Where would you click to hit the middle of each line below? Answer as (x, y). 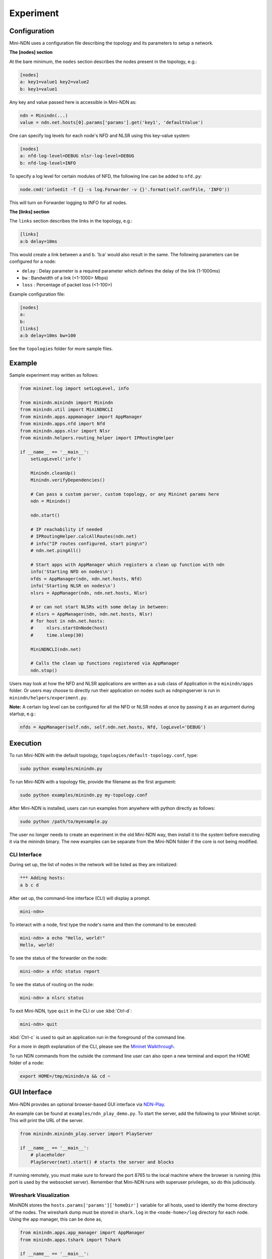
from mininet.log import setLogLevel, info (75, 389)
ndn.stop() (44, 670)
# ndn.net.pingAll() (56, 551)
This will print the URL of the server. (47, 1121)
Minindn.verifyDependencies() (68, 480)
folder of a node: (27, 1063)
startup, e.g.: (23, 714)
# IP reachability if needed (66, 530)
